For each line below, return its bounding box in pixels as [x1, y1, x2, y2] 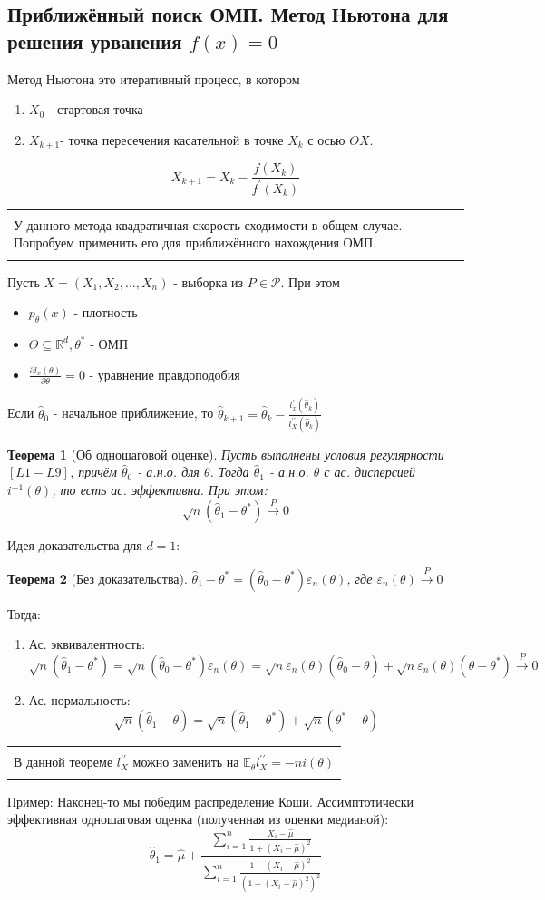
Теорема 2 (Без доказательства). [7, 568, 188, 587]
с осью [307, 130, 345, 149]
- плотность [73, 303, 138, 322]
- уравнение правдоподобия [89, 364, 240, 383]
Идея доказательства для [7, 536, 142, 555]
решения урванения [7, 26, 182, 54]
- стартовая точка [48, 100, 143, 119]
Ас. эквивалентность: [28, 634, 146, 653]
